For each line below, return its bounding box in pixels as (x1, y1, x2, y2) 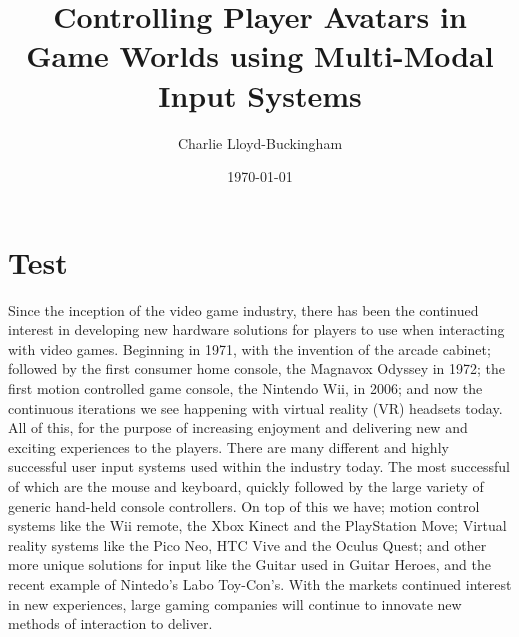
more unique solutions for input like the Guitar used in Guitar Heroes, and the (8, 554, 491, 575)
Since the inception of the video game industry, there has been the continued (8, 299, 479, 320)
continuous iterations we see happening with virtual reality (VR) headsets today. (8, 397, 503, 418)
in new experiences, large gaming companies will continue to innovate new (8, 593, 462, 614)
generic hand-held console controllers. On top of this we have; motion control (8, 495, 480, 516)
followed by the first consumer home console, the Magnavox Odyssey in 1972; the (8, 358, 506, 379)
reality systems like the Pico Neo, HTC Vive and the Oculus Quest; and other (8, 534, 487, 555)
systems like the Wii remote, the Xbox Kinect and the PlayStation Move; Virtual (8, 515, 507, 536)
